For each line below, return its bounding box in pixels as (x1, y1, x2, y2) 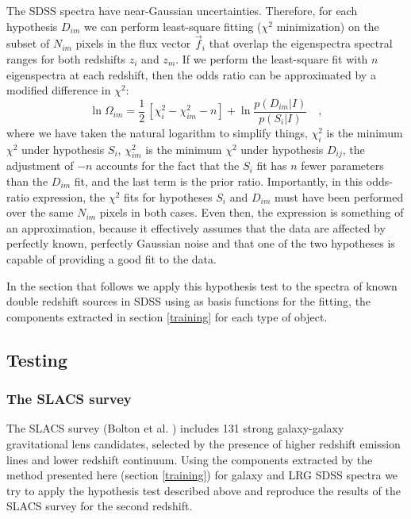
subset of (6, 35, 50, 52)
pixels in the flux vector (75, 35, 191, 52)
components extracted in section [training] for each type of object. (6, 308, 328, 325)
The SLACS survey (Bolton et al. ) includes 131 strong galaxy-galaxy (6, 420, 344, 436)
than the (6, 173, 48, 190)
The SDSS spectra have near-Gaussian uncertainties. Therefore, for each (6, 2, 358, 18)
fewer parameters (301, 157, 384, 174)
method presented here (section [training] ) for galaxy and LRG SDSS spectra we (6, 467, 398, 483)
